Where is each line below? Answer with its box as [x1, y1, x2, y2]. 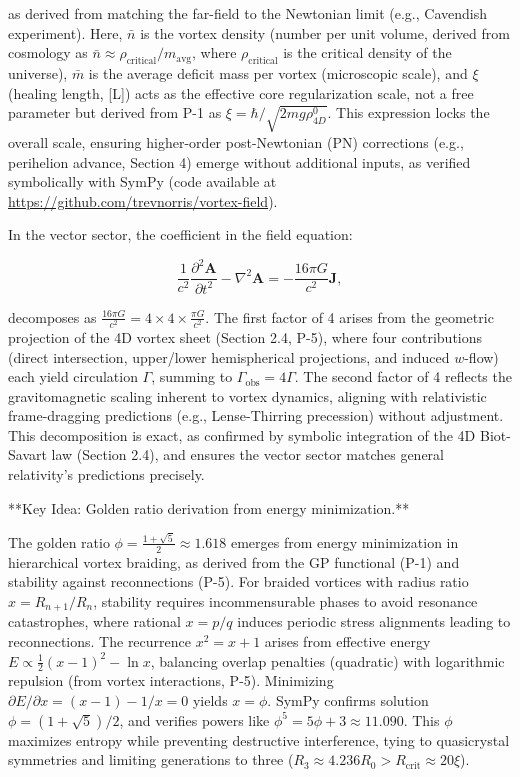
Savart [8, 444, 47, 465]
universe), [8, 62, 68, 83]
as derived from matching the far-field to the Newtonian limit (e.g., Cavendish [8, 3, 487, 23]
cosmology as [8, 42, 88, 63]
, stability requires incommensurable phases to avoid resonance [93, 590, 478, 611]
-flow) [464, 346, 499, 367]
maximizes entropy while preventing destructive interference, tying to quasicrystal [8, 729, 510, 750]
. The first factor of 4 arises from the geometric [205, 306, 494, 327]
